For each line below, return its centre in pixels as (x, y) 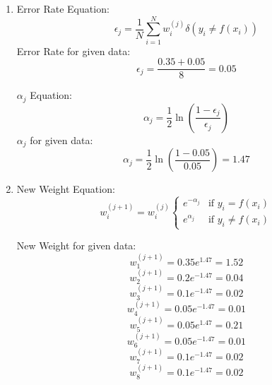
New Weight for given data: (76, 245)
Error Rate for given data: (73, 51)
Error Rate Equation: (63, 8)
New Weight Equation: (66, 189)
